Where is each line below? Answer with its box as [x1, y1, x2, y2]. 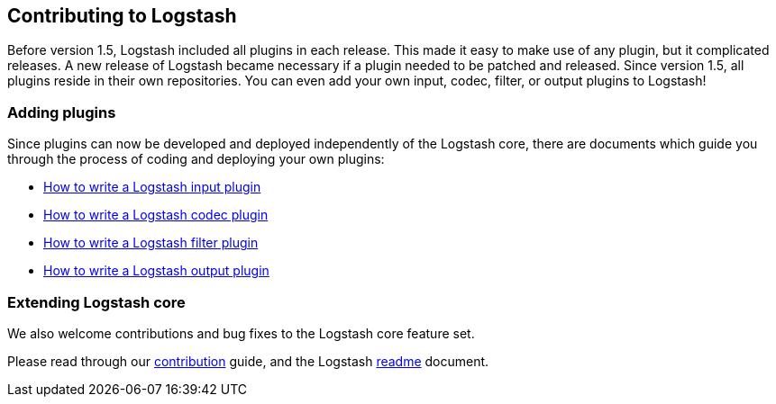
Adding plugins [7, 103, 116, 121]
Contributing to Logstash [7, 4, 237, 27]
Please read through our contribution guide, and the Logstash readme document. [7, 353, 489, 369]
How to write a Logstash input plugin [43, 179, 261, 195]
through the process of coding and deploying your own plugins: [7, 151, 385, 167]
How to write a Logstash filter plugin [43, 235, 259, 251]
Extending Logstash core [7, 292, 186, 311]
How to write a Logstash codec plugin [43, 207, 269, 223]
